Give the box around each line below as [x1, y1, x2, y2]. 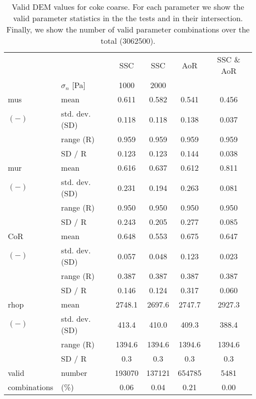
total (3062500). [100, 35, 156, 46]
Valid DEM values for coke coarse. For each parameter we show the [12, 1, 244, 12]
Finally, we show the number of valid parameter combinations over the [6, 24, 250, 35]
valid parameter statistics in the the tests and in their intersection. [13, 12, 243, 24]
